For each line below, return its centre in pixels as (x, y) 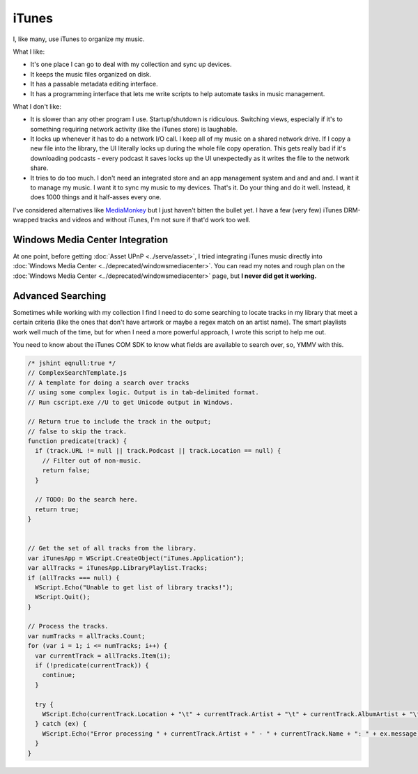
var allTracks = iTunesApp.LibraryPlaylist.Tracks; (118, 568)
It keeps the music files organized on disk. (91, 74)
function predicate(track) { (77, 441)
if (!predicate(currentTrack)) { (92, 666)
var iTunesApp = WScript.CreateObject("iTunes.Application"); (136, 558)
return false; (66, 471)
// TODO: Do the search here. (87, 500)
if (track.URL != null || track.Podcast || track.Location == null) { (158, 451)
